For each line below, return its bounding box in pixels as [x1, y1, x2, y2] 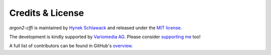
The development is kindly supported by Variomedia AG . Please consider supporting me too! [9, 34, 201, 40]
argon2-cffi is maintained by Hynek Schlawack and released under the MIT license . [9, 25, 182, 31]
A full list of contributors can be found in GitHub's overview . [9, 43, 133, 49]
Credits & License [9, 7, 84, 18]
